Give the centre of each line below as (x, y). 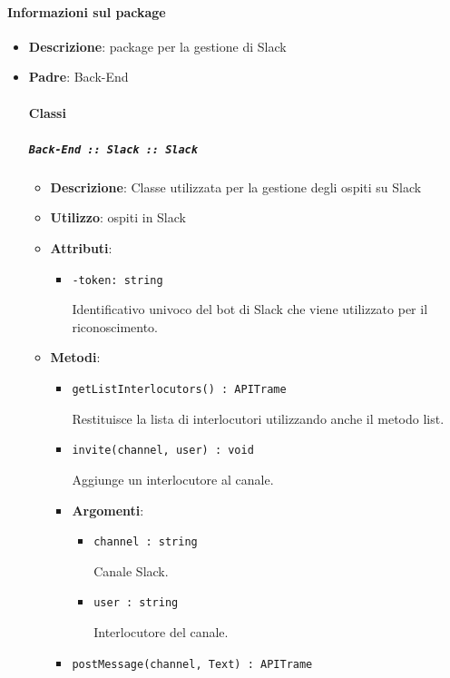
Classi (47, 112)
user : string (136, 603)
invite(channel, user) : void (163, 451)
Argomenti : (108, 510)
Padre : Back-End (78, 77)
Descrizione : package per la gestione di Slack (157, 46)
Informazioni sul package (87, 11)
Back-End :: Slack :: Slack (113, 149)
